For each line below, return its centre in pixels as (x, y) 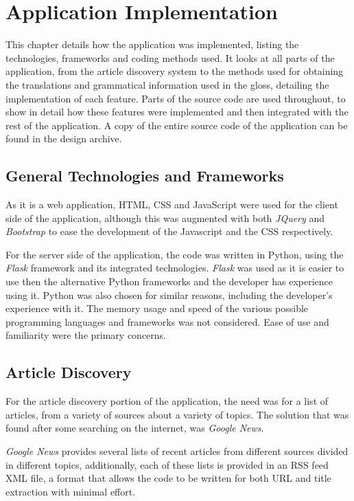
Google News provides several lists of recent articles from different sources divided (177, 451)
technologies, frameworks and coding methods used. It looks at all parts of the (170, 57)
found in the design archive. (64, 138)
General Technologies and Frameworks (145, 176)
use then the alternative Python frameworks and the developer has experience (169, 281)
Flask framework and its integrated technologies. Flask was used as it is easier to (175, 268)
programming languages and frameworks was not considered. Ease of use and (167, 321)
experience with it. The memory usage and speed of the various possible (157, 308)
